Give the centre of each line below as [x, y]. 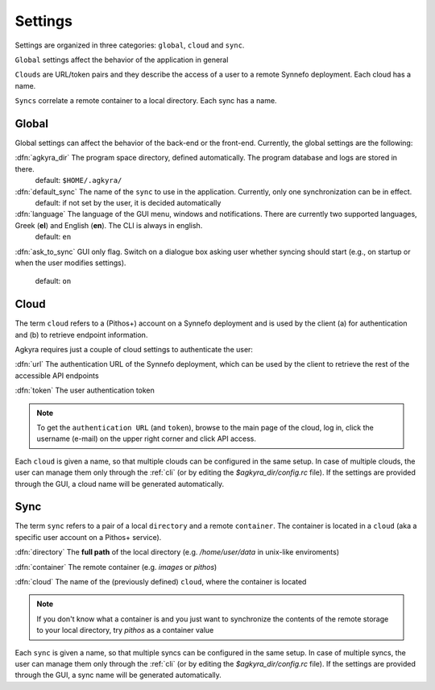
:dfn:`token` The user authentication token [85, 390]
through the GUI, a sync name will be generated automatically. [118, 675]
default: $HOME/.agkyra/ [79, 181]
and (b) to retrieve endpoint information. [81, 335]
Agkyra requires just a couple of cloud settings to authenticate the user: [134, 349]
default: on [53, 281]
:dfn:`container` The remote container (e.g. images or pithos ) [116, 567]
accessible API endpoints [57, 376]
